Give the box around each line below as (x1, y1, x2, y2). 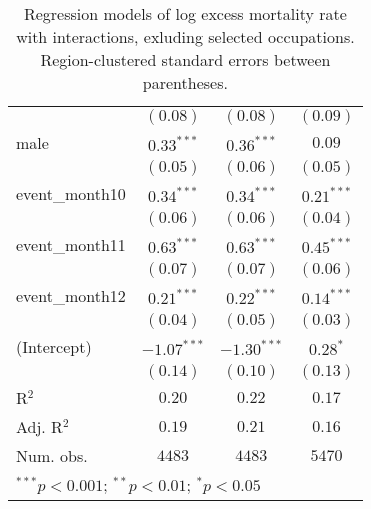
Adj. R (16, 415, 63, 438)
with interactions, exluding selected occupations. (16, 25, 355, 48)
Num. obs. (16, 444, 88, 467)
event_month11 (16, 233, 126, 256)
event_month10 (16, 182, 126, 205)
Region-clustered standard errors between (40, 48, 331, 71)
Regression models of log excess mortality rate (23, 2, 347, 25)
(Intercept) (16, 335, 92, 358)
